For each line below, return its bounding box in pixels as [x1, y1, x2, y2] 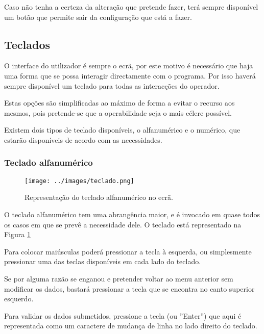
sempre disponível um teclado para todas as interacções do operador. [4, 80, 220, 91]
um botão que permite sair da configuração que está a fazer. [4, 11, 192, 22]
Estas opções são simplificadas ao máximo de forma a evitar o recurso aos [4, 97, 235, 108]
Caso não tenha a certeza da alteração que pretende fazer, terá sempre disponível [4, 2, 258, 12]
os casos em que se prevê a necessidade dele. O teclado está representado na [4, 219, 242, 229]
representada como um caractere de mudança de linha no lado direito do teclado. [4, 320, 257, 331]
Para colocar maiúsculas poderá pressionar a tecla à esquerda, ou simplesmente [4, 246, 252, 256]
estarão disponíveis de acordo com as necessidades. [4, 134, 162, 145]
